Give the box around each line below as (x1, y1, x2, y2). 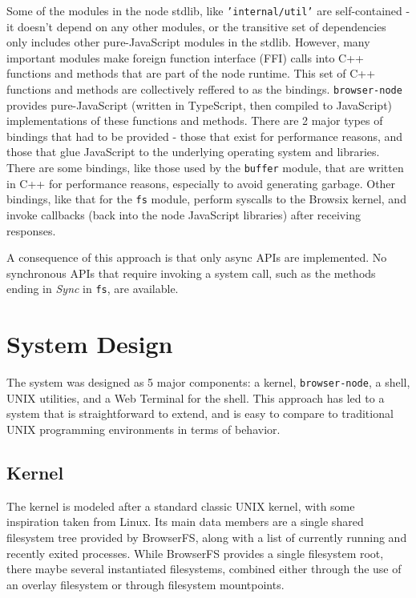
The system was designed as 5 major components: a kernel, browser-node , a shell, (6, 374, 410, 391)
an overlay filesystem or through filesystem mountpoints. (6, 576, 285, 592)
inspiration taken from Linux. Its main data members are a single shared (6, 513, 364, 530)
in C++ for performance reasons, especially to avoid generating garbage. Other (6, 175, 396, 191)
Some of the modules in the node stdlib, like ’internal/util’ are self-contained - (6, 2, 410, 18)
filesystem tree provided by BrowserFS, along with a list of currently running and (6, 528, 407, 545)
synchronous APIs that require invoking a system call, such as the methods (6, 264, 376, 281)
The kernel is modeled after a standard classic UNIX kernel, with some (6, 497, 355, 514)
